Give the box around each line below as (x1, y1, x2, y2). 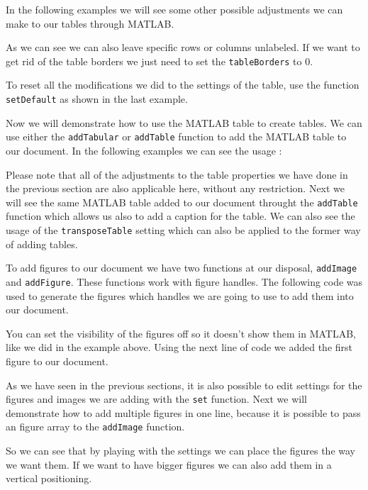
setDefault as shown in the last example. (6, 91, 188, 106)
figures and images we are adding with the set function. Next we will (6, 391, 307, 406)
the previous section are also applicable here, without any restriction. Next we (6, 181, 345, 196)
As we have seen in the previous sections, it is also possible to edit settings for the (6, 377, 362, 392)
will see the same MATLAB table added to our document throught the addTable (6, 194, 358, 209)
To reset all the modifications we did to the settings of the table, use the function (6, 77, 359, 92)
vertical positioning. (6, 471, 92, 486)
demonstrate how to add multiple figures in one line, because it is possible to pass (6, 405, 361, 420)
